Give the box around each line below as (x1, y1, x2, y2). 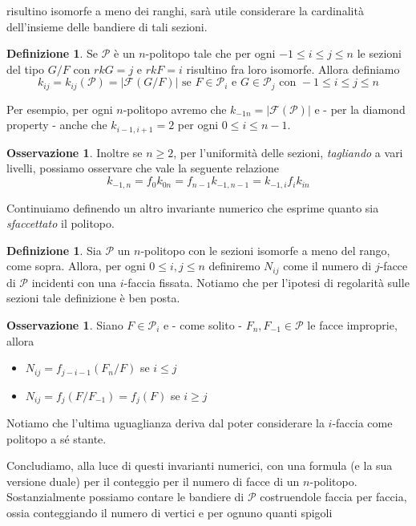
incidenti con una (31, 273, 117, 290)
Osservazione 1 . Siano (6, 316, 123, 333)
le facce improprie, (307, 316, 398, 333)
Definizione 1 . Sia (6, 241, 102, 258)
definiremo (208, 257, 261, 274)
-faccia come (332, 415, 393, 431)
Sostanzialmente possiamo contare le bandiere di (6, 488, 244, 505)
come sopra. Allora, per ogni (6, 257, 146, 274)
